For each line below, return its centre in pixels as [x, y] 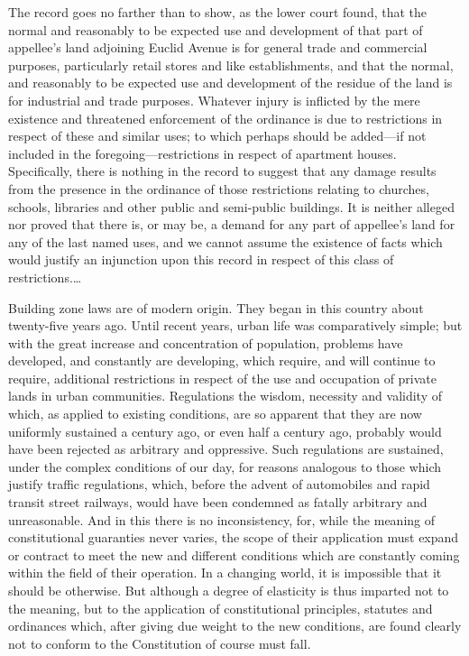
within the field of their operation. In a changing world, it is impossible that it [225, 573]
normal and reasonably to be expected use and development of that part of [216, 29]
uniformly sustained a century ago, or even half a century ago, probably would [225, 431]
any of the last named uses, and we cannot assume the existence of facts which [225, 241]
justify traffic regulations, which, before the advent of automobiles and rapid [219, 484]
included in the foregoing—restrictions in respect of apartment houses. [202, 153]
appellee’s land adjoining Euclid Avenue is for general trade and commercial [218, 47]
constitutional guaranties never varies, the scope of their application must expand [234, 537]
